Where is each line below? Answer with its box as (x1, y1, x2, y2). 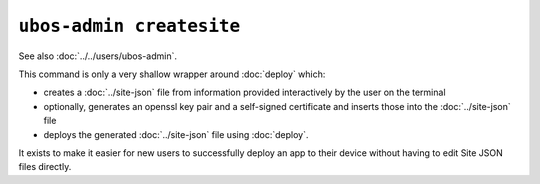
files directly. (18, 161, 72, 173)
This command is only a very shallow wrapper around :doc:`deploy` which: (18, 68, 326, 80)
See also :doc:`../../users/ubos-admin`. (18, 50, 177, 62)
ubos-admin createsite (18, 15, 241, 37)
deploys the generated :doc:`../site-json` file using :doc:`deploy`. (43, 128, 309, 140)
